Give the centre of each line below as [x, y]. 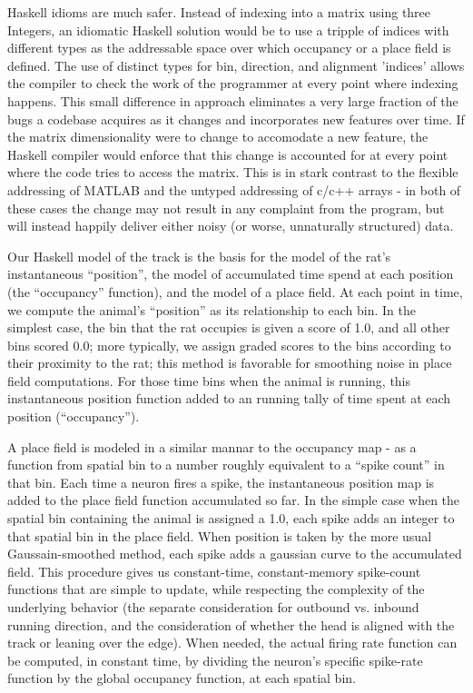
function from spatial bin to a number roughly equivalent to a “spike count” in [226, 465]
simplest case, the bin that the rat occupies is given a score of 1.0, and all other [229, 327]
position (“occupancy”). [74, 416]
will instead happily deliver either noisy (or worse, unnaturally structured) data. [231, 226]
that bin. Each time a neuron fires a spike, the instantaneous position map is [221, 482]
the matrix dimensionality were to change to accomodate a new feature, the [218, 137]
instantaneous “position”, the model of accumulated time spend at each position [231, 274]
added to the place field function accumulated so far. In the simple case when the [234, 500]
